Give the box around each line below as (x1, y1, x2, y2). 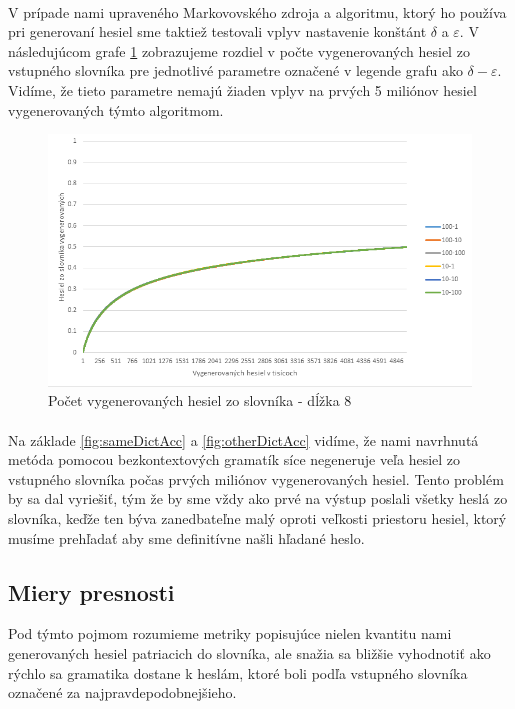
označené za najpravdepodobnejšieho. (8, 682, 237, 703)
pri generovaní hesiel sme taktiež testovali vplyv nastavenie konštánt (8, 21, 427, 42)
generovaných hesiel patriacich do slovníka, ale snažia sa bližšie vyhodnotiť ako (8, 642, 491, 663)
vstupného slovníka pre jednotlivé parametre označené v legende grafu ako (8, 60, 463, 81)
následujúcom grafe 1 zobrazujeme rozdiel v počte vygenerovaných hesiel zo (8, 40, 470, 61)
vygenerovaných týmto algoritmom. (8, 99, 224, 120)
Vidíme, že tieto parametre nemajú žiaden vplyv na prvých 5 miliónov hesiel (8, 79, 477, 100)
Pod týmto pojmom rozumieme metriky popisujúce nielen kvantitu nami (8, 623, 452, 644)
